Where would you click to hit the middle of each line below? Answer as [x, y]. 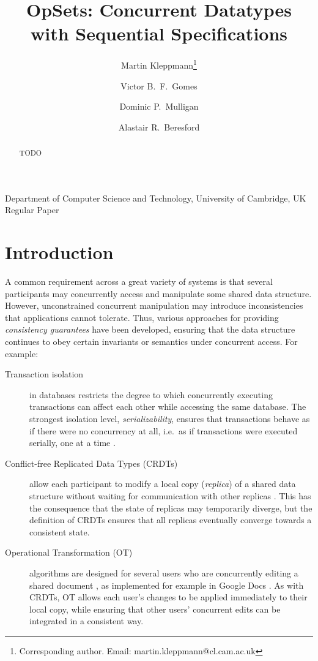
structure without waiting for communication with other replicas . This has [170, 496]
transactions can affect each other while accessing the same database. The [168, 406]
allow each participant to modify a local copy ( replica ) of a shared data [163, 484]
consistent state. [60, 531]
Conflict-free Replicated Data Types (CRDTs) [91, 463]
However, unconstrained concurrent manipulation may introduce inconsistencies [154, 305]
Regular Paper [32, 210]
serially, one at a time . [72, 443]
